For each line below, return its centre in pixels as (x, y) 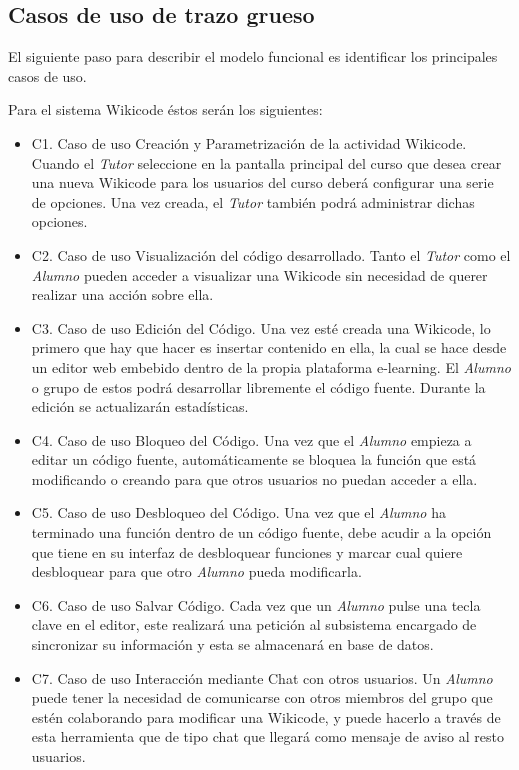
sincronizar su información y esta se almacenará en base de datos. (232, 644)
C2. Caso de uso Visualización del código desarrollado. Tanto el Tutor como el (271, 254)
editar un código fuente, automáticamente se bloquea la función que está (254, 459)
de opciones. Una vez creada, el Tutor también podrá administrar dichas (253, 201)
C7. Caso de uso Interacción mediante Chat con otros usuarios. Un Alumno (262, 677)
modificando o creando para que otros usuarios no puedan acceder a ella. (254, 478)
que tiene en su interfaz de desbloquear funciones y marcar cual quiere (247, 551)
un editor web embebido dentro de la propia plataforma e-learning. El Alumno (271, 366)
